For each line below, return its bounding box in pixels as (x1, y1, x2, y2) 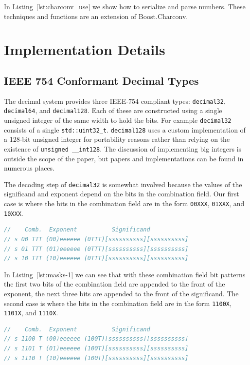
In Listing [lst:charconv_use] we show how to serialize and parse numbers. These (4, 1, 246, 11)
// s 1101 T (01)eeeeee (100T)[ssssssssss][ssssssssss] (4, 345, 189, 352)
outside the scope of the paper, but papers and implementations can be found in (4, 153, 244, 163)
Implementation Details (4, 39, 165, 59)
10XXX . (4, 208, 23, 218)
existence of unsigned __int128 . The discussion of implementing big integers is (4, 143, 242, 154)
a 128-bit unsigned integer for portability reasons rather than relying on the (4, 134, 230, 144)
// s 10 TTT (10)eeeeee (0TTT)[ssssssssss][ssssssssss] (4, 255, 189, 262)
